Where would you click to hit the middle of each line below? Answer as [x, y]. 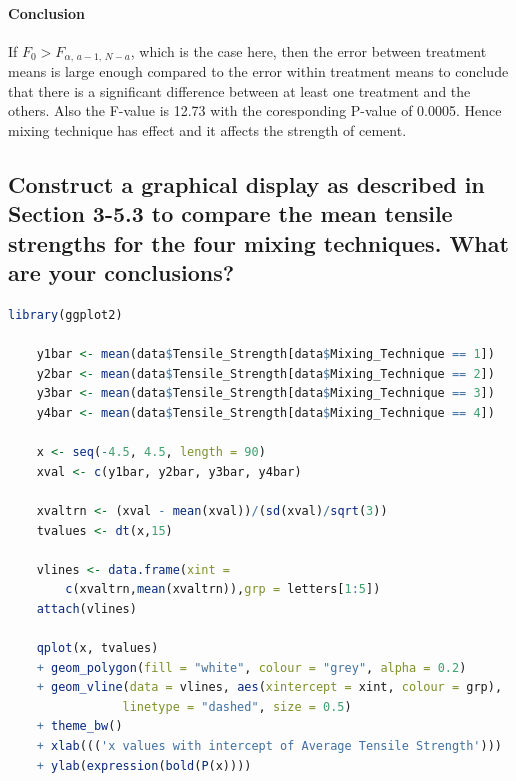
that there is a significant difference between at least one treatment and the [239, 90]
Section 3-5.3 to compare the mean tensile [230, 213]
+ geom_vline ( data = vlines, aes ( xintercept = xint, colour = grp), [269, 687]
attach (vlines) [86, 608]
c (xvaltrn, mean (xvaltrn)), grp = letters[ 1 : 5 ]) [223, 589]
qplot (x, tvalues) [97, 648]
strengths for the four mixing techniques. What [258, 242]
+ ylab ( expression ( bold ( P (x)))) [144, 765]
